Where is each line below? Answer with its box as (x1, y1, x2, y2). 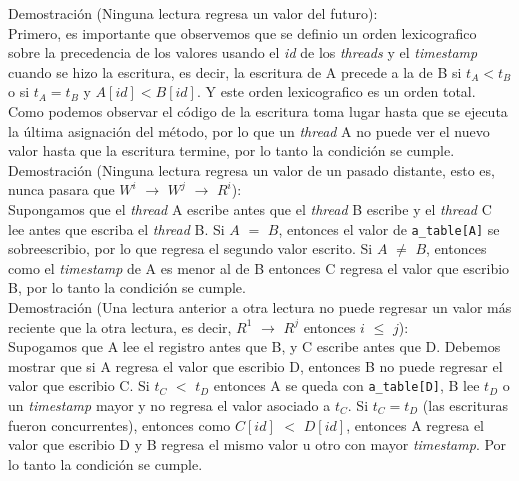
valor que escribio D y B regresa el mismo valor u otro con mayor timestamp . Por (8, 434, 507, 455)
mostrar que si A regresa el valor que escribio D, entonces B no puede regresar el (8, 355, 503, 376)
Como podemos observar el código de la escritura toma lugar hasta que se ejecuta (8, 100, 508, 121)
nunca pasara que (8, 179, 115, 200)
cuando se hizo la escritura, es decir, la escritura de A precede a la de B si (8, 61, 462, 82)
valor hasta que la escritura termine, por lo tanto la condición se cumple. (8, 140, 455, 161)
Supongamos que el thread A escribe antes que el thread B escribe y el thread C (8, 198, 492, 219)
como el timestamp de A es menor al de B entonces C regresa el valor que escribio (8, 257, 510, 278)
